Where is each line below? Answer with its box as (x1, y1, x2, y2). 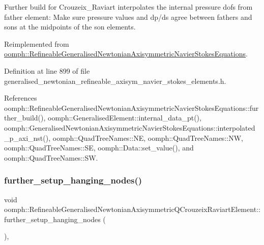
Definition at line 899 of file (4, 65, 90, 76)
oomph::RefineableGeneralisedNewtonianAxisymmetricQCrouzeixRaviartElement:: (4, 204, 260, 215)
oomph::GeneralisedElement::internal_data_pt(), (48, 112, 201, 123)
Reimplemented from (4, 38, 69, 49)
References (4, 93, 37, 103)
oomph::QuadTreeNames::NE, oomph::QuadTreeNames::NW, (52, 132, 243, 143)
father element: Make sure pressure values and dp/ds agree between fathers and (4, 11, 252, 22)
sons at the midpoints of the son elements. (4, 21, 136, 32)
